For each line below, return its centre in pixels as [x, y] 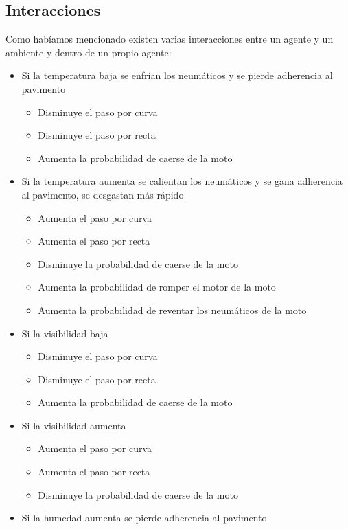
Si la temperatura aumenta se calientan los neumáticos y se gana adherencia [182, 181]
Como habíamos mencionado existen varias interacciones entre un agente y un [170, 39]
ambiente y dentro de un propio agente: [89, 52]
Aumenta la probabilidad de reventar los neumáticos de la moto [172, 309]
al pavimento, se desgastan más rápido [103, 194]
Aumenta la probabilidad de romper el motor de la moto [157, 287]
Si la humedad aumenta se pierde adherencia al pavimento [144, 518]
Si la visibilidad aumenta [74, 425]
